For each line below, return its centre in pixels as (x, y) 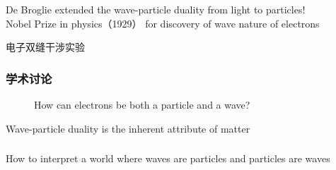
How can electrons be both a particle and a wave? (142, 104)
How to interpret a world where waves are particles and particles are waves (168, 158)
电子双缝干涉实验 (45, 47)
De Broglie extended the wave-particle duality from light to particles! (156, 9)
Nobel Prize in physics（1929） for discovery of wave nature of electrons (163, 23)
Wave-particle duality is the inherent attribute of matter (128, 128)
